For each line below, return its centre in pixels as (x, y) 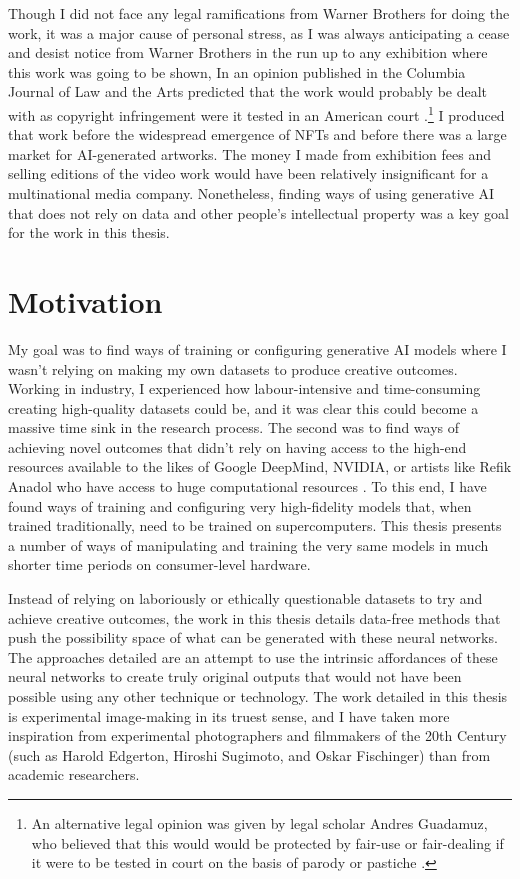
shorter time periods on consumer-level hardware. (159, 564)
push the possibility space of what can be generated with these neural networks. (253, 637)
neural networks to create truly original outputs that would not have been (235, 676)
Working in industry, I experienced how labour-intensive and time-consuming (244, 388)
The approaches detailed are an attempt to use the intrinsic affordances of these (253, 656)
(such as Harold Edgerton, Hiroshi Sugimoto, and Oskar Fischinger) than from (249, 754)
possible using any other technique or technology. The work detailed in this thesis (258, 696)
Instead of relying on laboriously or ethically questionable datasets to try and (245, 598)
